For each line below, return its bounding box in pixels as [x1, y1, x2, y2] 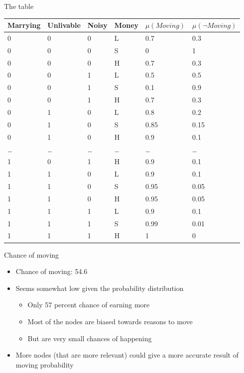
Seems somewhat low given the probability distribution [15, 282, 184, 293]
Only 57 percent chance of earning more [27, 299, 150, 310]
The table [4, 1, 34, 11]
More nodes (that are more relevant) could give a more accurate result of [15, 350, 239, 360]
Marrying [7, 20, 41, 30]
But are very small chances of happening [27, 333, 152, 343]
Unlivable [47, 20, 81, 30]
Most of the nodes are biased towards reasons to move [27, 316, 193, 326]
